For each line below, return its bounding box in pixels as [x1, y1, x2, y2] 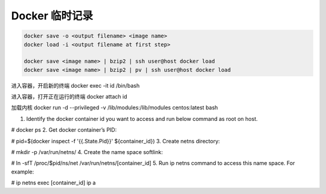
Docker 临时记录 [11, 9, 94, 22]
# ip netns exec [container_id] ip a [11, 179, 96, 187]
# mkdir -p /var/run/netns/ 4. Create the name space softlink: [11, 149, 163, 156]
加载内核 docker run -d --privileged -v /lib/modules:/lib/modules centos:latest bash [11, 104, 219, 111]
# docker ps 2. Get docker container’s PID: [11, 126, 117, 134]
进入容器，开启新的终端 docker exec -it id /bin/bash [11, 82, 140, 89]
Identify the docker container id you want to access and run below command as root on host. [26, 115, 258, 122]
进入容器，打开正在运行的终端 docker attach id [11, 93, 127, 100]
